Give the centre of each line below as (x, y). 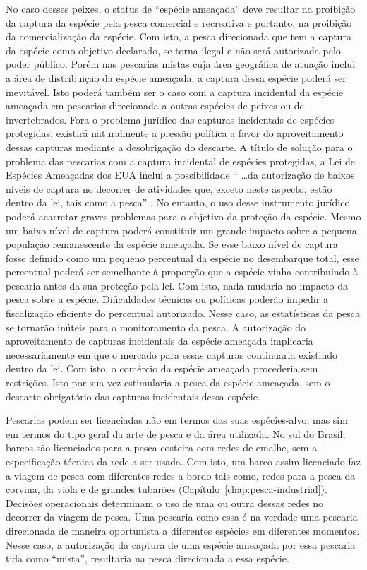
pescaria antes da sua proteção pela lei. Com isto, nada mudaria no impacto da (177, 285)
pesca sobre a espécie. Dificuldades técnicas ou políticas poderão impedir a (167, 299)
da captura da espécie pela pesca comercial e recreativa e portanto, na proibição (179, 22)
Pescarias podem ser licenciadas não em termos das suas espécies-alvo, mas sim (177, 420)
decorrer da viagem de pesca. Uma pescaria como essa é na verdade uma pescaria (182, 517)
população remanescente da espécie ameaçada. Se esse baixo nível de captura (172, 244)
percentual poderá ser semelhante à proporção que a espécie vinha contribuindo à (182, 272)
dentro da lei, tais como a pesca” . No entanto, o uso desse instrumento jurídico (178, 202)
